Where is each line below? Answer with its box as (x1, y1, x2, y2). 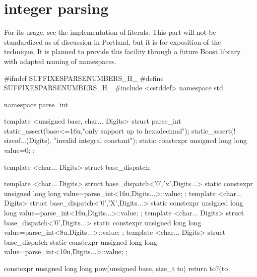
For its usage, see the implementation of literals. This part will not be (4, 27, 216, 37)
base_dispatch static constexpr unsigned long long (4, 236, 157, 247)
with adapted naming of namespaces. (4, 56, 117, 66)
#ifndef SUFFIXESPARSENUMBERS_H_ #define (4, 72, 164, 83)
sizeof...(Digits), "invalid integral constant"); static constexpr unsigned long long (4, 135, 247, 145)
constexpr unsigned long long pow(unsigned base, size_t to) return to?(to (4, 263, 228, 273)
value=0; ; (4, 145, 35, 155)
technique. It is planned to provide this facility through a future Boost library (4, 46, 241, 57)
